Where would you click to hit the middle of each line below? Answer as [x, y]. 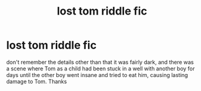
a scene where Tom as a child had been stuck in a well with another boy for [101, 69]
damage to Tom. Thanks [37, 81]
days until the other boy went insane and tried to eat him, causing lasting [97, 75]
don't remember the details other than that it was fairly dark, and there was [100, 62]
